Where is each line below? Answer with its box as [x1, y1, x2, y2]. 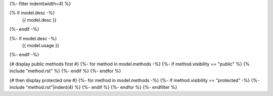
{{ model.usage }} [22, 42, 59, 48]
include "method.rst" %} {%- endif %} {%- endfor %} [9, 68, 121, 74]
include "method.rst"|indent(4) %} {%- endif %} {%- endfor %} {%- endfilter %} [9, 84, 177, 90]
